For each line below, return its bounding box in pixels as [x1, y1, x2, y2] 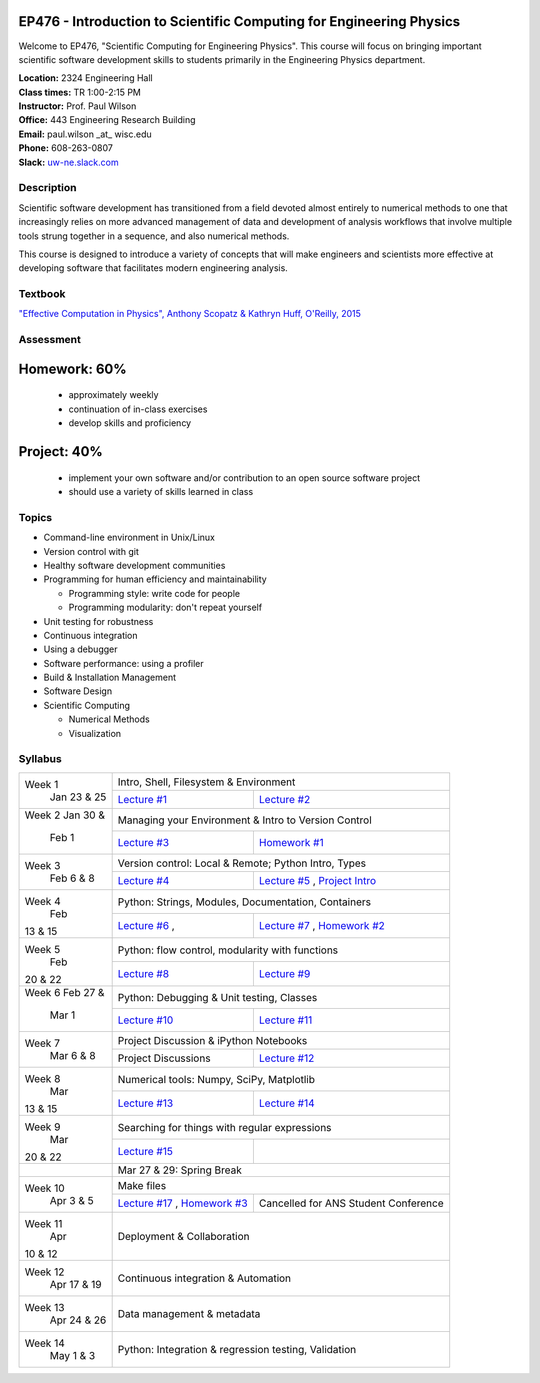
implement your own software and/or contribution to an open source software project [68, 471, 421, 484]
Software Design [43, 685, 113, 697]
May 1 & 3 [49, 1348, 96, 1362]
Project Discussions [117, 1051, 211, 1065]
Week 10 [24, 1181, 65, 1195]
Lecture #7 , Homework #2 [258, 919, 385, 933]
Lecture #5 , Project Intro [258, 874, 377, 888]
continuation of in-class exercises [68, 403, 208, 415]
